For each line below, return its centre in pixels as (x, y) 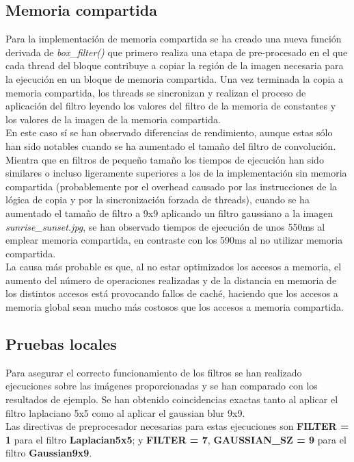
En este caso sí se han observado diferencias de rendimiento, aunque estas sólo (169, 132)
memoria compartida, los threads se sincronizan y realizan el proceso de (156, 92)
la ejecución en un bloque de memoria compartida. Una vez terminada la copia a (174, 78)
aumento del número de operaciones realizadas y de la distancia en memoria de (171, 280)
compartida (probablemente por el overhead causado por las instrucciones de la (172, 186)
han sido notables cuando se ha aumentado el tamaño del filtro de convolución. (171, 145)
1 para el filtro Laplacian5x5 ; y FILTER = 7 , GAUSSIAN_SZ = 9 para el (176, 439)
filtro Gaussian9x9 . (49, 453)
